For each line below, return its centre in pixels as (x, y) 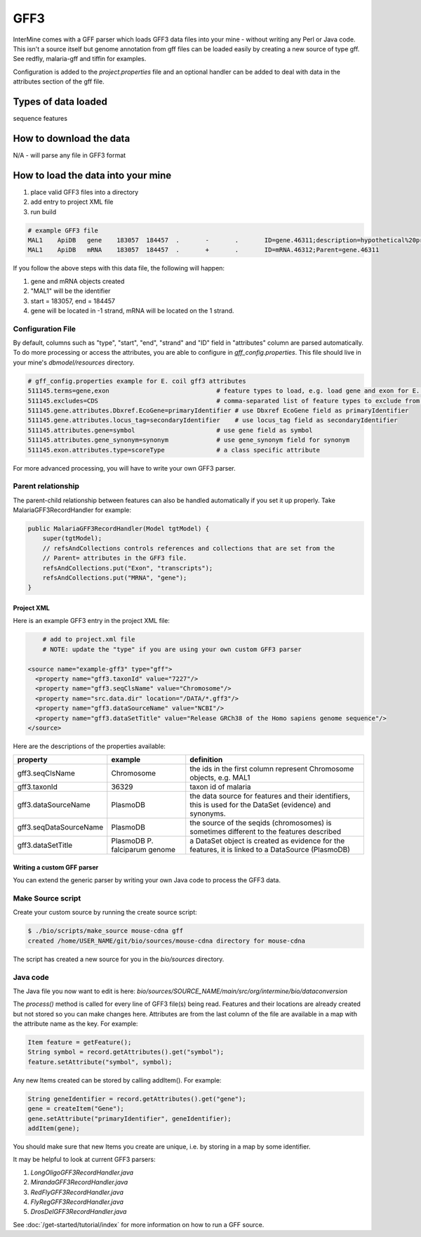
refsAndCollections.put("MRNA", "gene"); (115, 578)
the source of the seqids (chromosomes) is (261, 823)
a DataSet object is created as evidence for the (267, 841)
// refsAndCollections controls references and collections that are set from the (189, 548)
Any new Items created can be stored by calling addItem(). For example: (117, 1080)
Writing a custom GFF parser (56, 867)
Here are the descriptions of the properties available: (89, 746)
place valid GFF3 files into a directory (85, 192)
